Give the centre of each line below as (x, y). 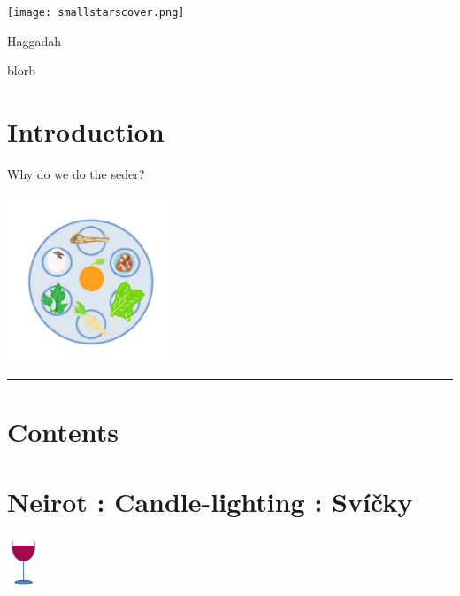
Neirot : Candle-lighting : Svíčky (210, 501)
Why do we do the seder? (76, 173)
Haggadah (34, 40)
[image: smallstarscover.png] (96, 12)
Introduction (86, 132)
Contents (63, 432)
